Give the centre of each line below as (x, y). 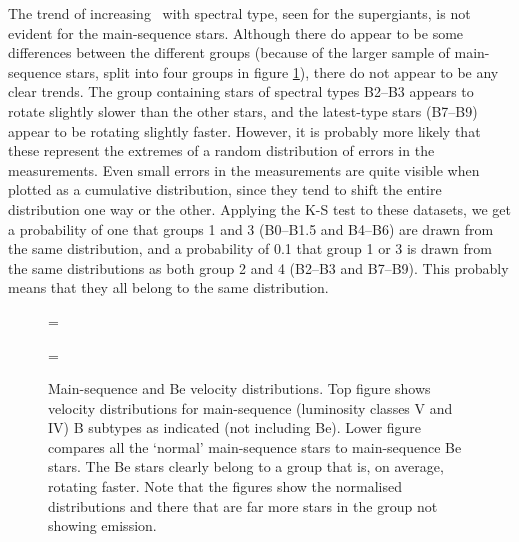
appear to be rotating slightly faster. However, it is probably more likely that (244, 130)
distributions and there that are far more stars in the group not (243, 505)
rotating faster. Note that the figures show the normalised (225, 486)
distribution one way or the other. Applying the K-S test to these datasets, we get (259, 208)
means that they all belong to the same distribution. (168, 287)
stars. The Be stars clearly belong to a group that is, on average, (246, 466)
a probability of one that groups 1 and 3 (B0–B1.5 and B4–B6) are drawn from (251, 228)
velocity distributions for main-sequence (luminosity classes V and (250, 407)
